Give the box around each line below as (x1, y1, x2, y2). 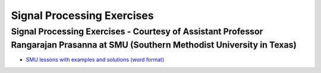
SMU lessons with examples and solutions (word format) (26, 56, 165, 64)
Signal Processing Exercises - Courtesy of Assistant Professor (11, 26, 263, 37)
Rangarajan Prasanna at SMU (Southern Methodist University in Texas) (11, 39, 297, 50)
